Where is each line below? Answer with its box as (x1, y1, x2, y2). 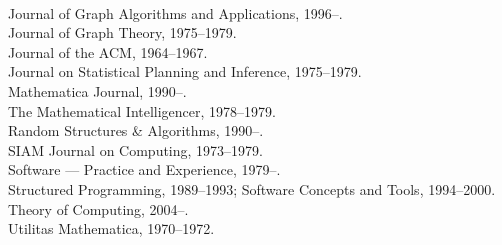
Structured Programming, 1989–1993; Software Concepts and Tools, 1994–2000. (8, 178, 496, 199)
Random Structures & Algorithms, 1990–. (8, 120, 264, 141)
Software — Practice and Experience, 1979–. (8, 159, 281, 180)
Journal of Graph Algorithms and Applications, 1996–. (8, 2, 343, 23)
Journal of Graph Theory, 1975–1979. (8, 22, 237, 43)
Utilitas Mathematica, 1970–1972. (8, 218, 215, 239)
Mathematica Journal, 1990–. (8, 80, 187, 101)
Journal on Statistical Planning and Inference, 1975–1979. (8, 61, 362, 82)
